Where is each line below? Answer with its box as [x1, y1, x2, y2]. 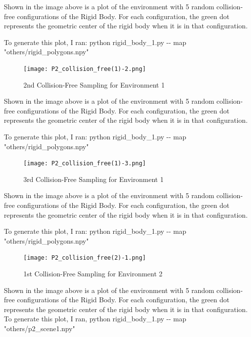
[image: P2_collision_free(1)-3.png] [23, 160, 146, 167]
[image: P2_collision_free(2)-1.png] [23, 254, 146, 262]
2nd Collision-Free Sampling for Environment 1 [23, 79, 165, 90]
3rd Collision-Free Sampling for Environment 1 [23, 174, 164, 184]
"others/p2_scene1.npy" [4, 323, 75, 334]
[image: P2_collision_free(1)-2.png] [23, 65, 146, 72]
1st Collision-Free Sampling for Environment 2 [23, 269, 163, 279]
